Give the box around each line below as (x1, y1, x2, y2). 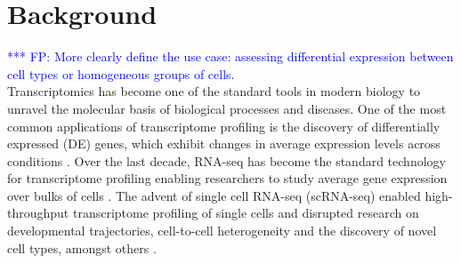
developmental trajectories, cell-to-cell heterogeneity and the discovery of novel (7, 221, 437, 240)
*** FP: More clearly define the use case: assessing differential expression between (7, 47, 454, 66)
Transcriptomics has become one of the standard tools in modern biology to (7, 82, 421, 100)
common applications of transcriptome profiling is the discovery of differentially (7, 116, 441, 135)
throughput (7, 203, 69, 222)
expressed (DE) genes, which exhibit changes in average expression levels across (7, 134, 441, 153)
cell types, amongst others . (7, 238, 157, 257)
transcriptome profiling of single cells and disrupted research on (72, 203, 419, 222)
